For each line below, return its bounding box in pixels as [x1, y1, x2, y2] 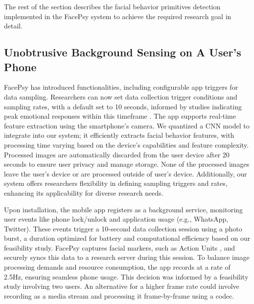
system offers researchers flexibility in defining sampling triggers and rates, [4, 178, 228, 188]
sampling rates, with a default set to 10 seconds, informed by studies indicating [4, 101, 242, 111]
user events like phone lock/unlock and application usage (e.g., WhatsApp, [4, 214, 229, 224]
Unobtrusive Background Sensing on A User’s [4, 45, 241, 60]
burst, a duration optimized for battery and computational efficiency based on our [4, 233, 251, 243]
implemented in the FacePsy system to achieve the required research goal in [4, 11, 231, 21]
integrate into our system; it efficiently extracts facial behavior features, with [4, 130, 234, 140]
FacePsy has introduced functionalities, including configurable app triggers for [4, 82, 238, 92]
